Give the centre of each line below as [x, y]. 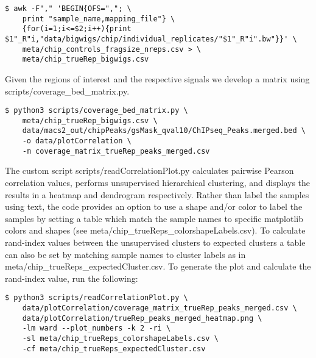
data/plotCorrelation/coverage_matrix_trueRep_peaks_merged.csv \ [160, 308]
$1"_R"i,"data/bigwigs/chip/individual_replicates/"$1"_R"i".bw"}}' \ [151, 39]
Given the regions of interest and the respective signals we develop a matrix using [157, 78]
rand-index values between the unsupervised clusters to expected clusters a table [155, 242]
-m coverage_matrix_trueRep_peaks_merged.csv [116, 151]
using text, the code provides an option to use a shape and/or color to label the [154, 206]
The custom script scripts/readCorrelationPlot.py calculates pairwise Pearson [149, 170]
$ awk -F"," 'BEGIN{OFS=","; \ [68, 9]
